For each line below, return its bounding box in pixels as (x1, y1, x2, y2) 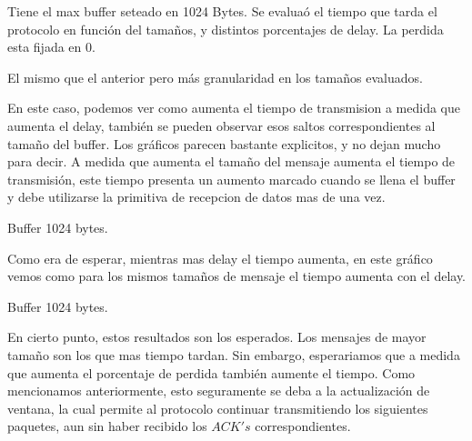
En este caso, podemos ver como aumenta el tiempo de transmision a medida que (7, 98, 460, 117)
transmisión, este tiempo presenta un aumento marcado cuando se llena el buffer (7, 169, 456, 188)
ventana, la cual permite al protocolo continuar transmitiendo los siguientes (7, 398, 428, 417)
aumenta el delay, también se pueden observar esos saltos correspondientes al (7, 115, 436, 135)
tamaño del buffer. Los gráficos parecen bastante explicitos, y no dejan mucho (7, 134, 441, 153)
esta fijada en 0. (7, 37, 95, 56)
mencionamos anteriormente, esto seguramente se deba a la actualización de (7, 381, 430, 400)
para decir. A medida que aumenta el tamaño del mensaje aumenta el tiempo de (7, 152, 456, 171)
